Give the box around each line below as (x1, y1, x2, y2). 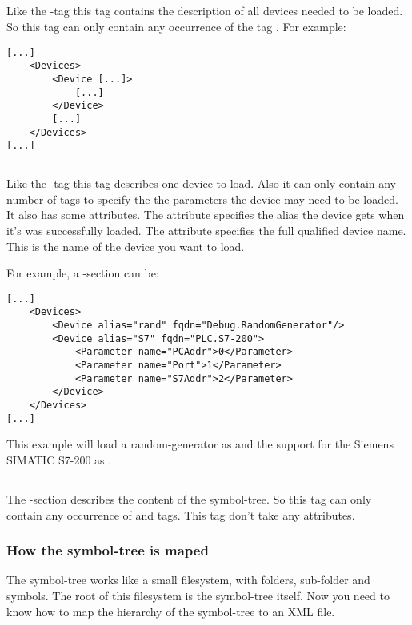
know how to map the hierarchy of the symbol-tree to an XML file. (6, 603, 335, 619)
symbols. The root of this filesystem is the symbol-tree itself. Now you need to (6, 587, 390, 603)
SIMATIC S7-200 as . (6, 451, 112, 468)
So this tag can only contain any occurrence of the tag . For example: (6, 18, 346, 34)
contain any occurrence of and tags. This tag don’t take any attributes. (6, 506, 355, 523)
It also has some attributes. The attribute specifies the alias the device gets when (6, 206, 405, 223)
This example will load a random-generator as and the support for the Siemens (6, 436, 394, 452)
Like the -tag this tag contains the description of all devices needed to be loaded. (6, 2, 403, 19)
